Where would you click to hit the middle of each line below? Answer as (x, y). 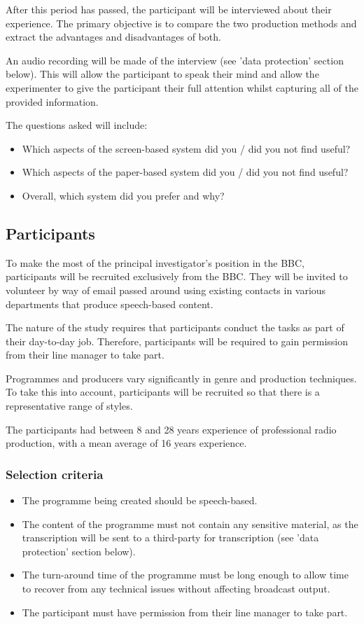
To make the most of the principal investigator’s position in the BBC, (155, 262)
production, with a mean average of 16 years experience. (126, 443)
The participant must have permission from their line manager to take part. (185, 612)
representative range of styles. (69, 406)
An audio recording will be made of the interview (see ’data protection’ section (175, 60)
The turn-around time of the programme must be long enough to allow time (185, 575)
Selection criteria (55, 474)
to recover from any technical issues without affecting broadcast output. (176, 589)
